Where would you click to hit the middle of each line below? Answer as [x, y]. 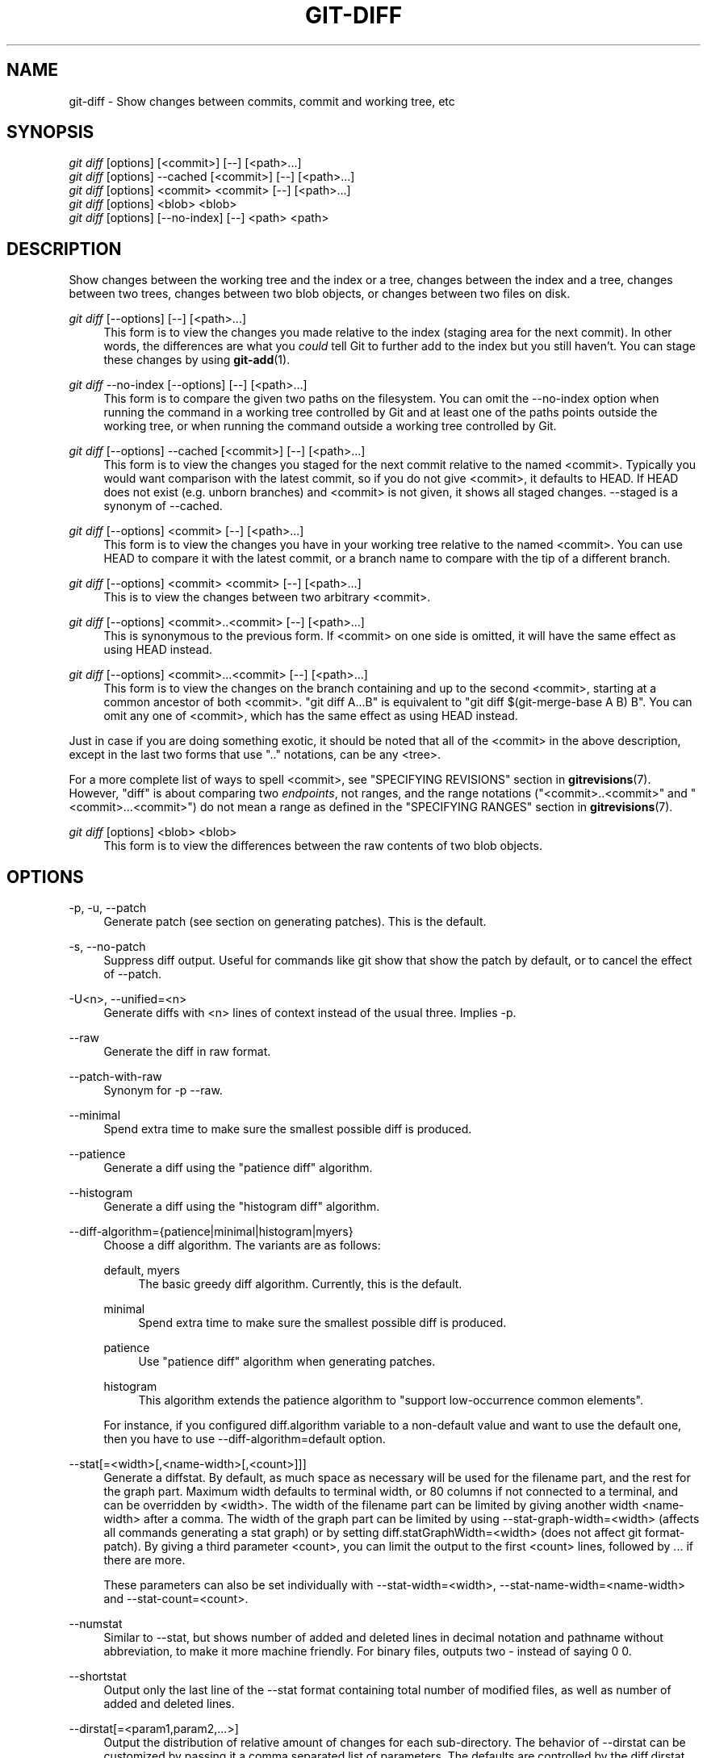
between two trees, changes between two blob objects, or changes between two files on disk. [320, 294]
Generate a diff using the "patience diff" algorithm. [238, 1168]
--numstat [96, 1624]
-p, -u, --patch [108, 908]
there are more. [144, 1560]
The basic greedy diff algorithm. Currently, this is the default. [300, 1284]
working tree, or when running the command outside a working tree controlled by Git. [330, 426]
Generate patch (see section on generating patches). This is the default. [295, 922]
